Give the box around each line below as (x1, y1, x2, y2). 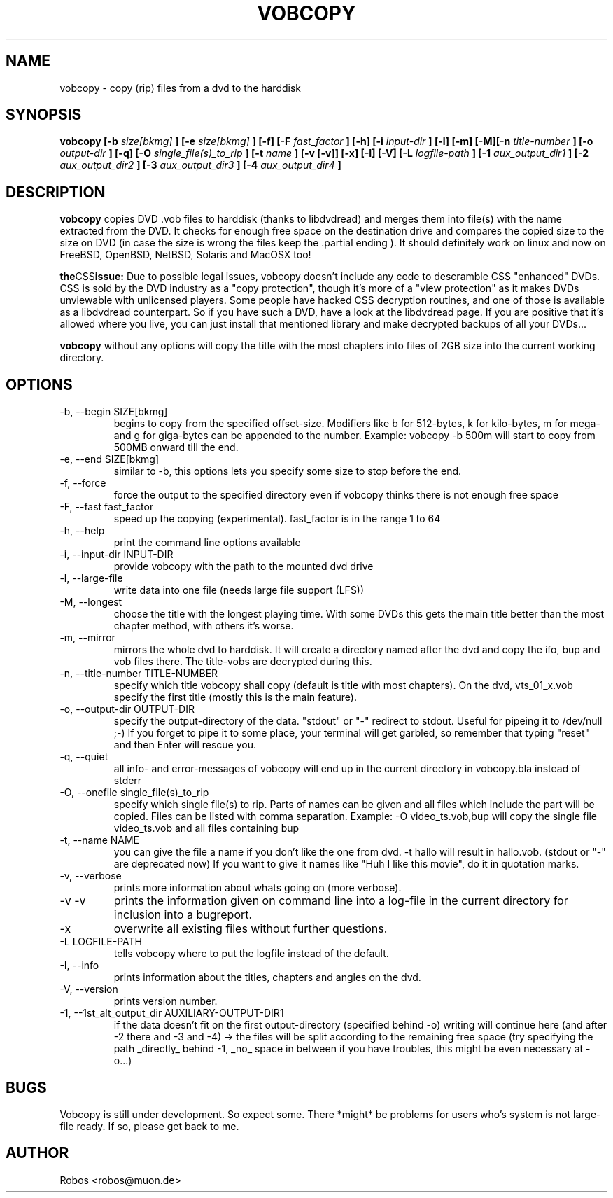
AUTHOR (6, 1144, 69, 1162)
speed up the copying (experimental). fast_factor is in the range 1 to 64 (113, 513, 441, 525)
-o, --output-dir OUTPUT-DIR (59, 703, 195, 716)
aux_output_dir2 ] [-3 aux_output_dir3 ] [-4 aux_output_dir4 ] (59, 159, 341, 172)
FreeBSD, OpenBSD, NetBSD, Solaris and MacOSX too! (59, 249, 311, 261)
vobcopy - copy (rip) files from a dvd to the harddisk (59, 81, 302, 94)
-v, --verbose (59, 870, 122, 882)
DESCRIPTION (6, 183, 106, 201)
